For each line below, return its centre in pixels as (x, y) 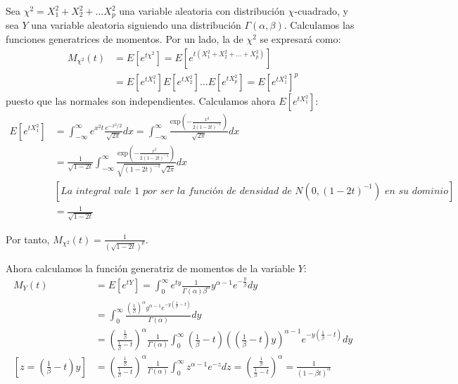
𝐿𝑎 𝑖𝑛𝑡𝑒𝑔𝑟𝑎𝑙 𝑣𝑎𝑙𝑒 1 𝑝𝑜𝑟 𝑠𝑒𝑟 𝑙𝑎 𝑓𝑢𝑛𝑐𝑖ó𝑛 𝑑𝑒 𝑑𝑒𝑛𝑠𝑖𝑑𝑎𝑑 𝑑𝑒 (176, 191)
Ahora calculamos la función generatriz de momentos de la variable (150, 268)
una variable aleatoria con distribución (202, 11)
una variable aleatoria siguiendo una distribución (136, 25)
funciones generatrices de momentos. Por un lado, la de (125, 39)
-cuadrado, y (321, 11)
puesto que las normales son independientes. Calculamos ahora (141, 101)
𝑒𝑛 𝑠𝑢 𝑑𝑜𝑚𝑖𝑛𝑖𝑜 (416, 191)
